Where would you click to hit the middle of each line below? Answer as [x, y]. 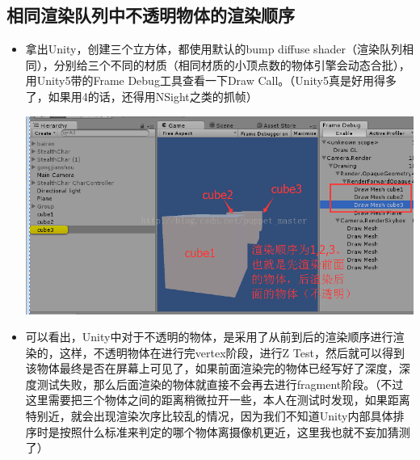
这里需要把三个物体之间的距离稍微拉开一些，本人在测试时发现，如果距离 [218, 400]
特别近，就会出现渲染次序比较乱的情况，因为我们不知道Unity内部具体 [209, 416]
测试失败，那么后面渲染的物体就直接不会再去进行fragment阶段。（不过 [220, 384]
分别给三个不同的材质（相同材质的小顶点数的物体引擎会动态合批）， [232, 64]
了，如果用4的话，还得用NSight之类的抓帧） [141, 96]
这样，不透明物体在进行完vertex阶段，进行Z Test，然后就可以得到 [232, 352]
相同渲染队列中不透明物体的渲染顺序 [151, 15]
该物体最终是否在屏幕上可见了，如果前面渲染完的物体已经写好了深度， [212, 368]
